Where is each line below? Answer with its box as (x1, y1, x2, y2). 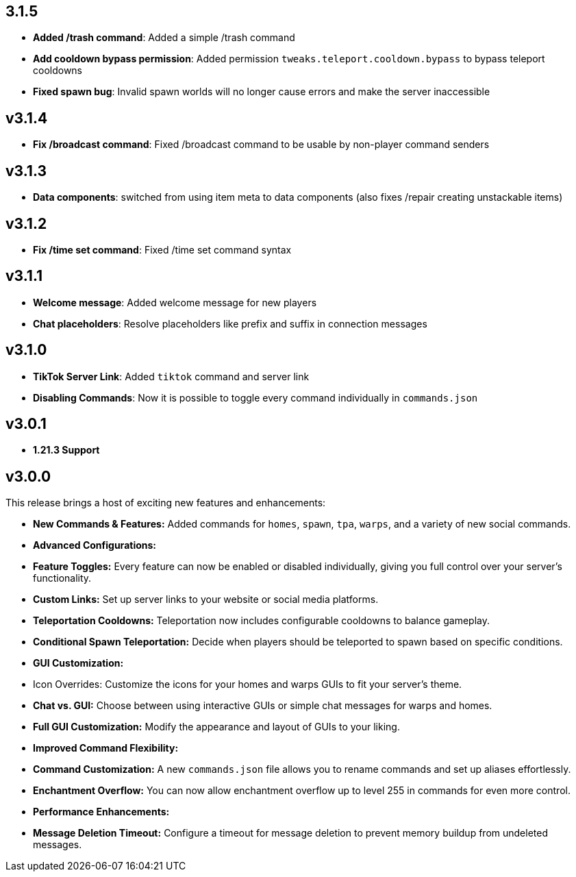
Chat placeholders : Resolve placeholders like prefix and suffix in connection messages (33, 317, 427, 330)
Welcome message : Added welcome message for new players (33, 296, 317, 308)
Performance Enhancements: (33, 806, 170, 818)
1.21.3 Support (33, 444, 100, 456)
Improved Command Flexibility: (33, 742, 179, 754)
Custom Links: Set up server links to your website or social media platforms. (33, 593, 379, 606)
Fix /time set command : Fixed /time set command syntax (33, 243, 292, 256)
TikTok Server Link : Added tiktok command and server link (33, 370, 310, 382)
